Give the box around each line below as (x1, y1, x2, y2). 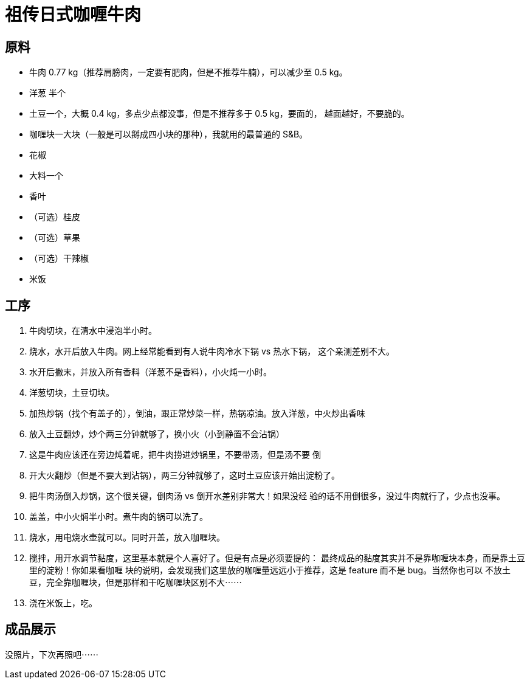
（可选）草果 (29, 232, 80, 243)
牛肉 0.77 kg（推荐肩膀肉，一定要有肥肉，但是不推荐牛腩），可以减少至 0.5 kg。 (29, 67, 348, 78)
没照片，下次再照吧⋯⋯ (5, 649, 98, 660)
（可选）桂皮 (29, 212, 80, 223)
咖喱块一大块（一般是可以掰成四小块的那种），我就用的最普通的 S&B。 (29, 129, 308, 140)
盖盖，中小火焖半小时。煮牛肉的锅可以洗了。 (29, 511, 208, 522)
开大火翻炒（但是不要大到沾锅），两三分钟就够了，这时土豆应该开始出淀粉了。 (29, 470, 340, 481)
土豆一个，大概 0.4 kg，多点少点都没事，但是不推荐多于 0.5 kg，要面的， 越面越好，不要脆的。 (29, 108, 410, 119)
